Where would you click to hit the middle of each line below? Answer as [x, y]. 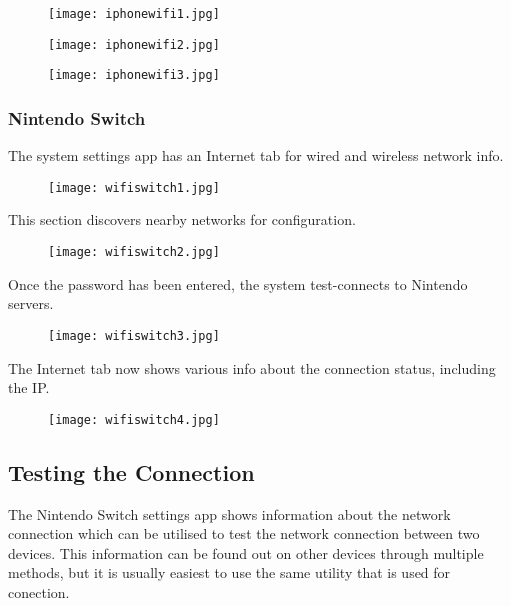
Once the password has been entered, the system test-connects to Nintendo [238, 283]
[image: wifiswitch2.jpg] [134, 252]
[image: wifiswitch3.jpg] [134, 335]
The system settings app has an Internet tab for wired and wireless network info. [256, 155]
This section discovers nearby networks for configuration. [182, 219]
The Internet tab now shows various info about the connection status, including [252, 367]
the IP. [29, 387]
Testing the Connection [131, 471]
